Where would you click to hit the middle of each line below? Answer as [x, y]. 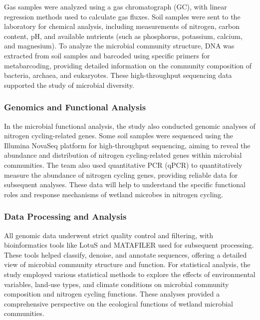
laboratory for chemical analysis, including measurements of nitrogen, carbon [122, 26]
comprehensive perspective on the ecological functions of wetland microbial [119, 303]
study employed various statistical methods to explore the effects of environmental [130, 274]
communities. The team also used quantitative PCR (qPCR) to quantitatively [123, 164]
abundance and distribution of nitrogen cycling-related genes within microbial [123, 155]
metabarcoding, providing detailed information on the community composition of [128, 65]
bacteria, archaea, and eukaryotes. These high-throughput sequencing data [118, 75]
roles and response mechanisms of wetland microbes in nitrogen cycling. [114, 194]
